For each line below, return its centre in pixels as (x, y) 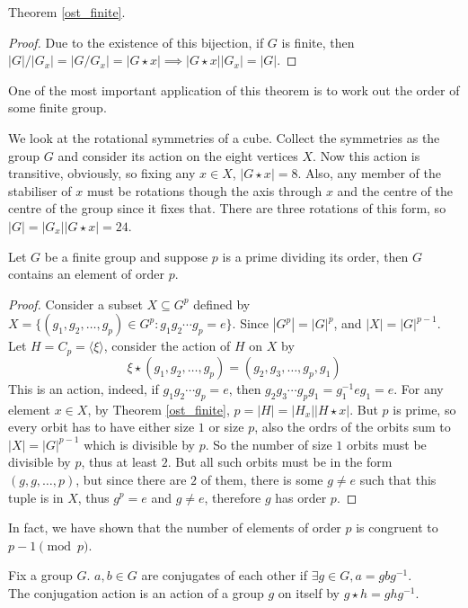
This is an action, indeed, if (84, 388)
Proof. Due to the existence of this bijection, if (136, 42)
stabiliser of (40, 190)
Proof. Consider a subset (75, 304)
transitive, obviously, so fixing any (102, 173)
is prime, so (424, 409)
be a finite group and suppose (126, 256)
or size (226, 427)
